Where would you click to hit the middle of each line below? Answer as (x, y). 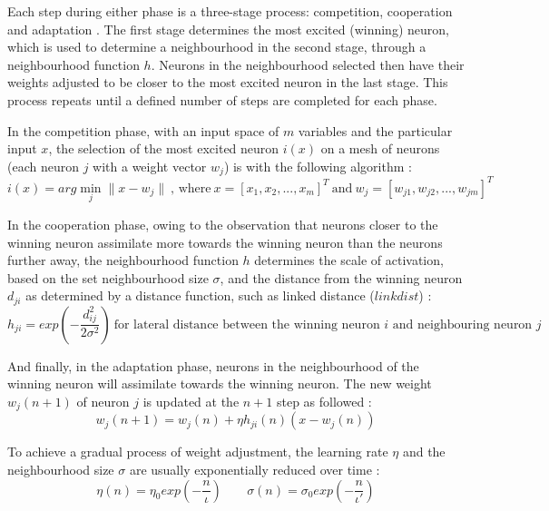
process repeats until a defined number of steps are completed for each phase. (222, 99)
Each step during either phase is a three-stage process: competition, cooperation (230, 11)
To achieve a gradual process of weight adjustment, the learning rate (198, 452)
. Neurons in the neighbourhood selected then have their (308, 64)
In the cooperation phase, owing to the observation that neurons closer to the (223, 224)
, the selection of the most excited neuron (164, 148)
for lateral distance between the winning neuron (247, 324)
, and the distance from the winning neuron (341, 277)
